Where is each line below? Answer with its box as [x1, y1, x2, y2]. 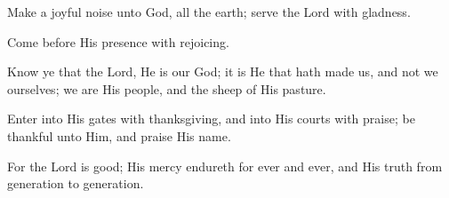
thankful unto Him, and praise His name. [7, 126, 231, 145]
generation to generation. [7, 174, 144, 193]
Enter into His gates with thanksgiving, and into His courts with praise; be [7, 109, 415, 128]
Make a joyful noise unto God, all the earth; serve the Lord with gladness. [7, 3, 411, 20]
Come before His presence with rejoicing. [7, 32, 229, 51]
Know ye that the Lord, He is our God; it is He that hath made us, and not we [7, 62, 438, 81]
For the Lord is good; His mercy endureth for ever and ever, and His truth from [7, 156, 443, 175]
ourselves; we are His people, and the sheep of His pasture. [7, 79, 326, 98]
